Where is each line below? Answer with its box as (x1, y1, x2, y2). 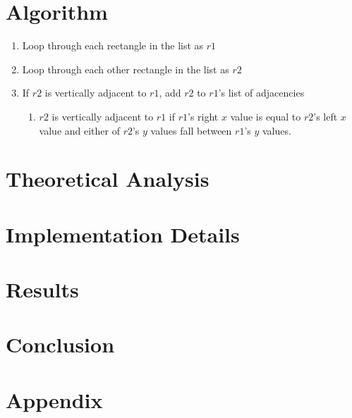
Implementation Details (6, 219, 240, 248)
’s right (188, 109, 219, 123)
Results (6, 275, 79, 304)
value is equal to (230, 109, 301, 123)
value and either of (39, 123, 120, 137)
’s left (313, 109, 338, 123)
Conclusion (6, 330, 115, 359)
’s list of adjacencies (218, 85, 305, 100)
